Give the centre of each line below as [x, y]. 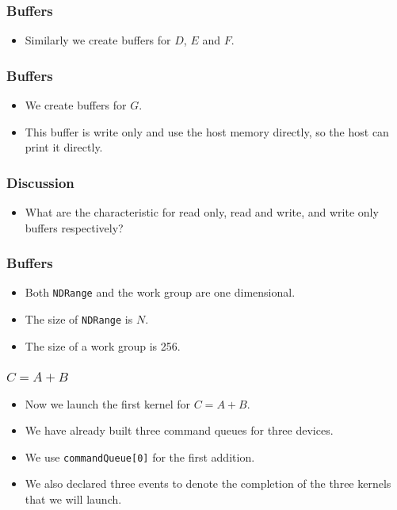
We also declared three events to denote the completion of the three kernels [208, 483]
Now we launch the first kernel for [108, 403]
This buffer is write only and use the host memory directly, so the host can [207, 131]
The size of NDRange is [79, 319]
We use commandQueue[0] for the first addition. [140, 456]
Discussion [40, 182]
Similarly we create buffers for [98, 40]
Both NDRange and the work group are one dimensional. [160, 292]
